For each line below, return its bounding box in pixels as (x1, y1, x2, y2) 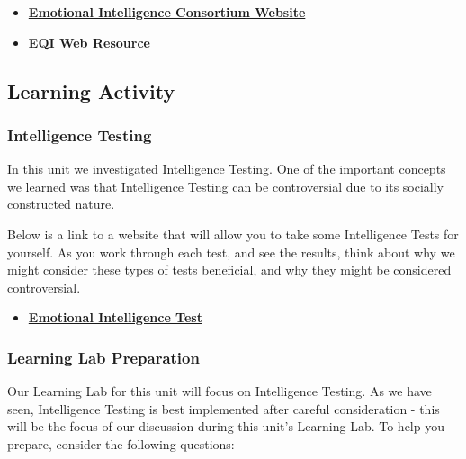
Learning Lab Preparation (7, 346, 200, 368)
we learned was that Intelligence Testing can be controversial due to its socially (7, 176, 444, 195)
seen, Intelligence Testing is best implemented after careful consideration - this (7, 399, 440, 418)
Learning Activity (7, 76, 175, 104)
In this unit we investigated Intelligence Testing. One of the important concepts (7, 159, 446, 178)
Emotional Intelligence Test (28, 308, 202, 327)
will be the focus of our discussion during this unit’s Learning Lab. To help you (7, 417, 444, 436)
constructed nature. (7, 194, 115, 213)
